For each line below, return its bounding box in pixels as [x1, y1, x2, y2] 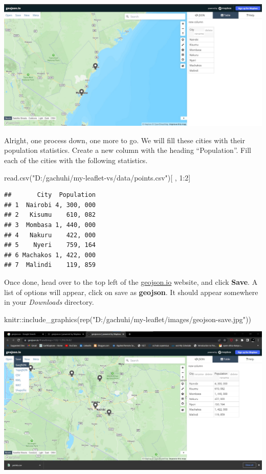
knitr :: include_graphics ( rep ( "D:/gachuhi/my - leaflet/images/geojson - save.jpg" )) [4, 313, 251, 324]
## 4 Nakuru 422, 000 [4, 231, 96, 239]
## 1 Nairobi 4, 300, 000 [4, 201, 96, 209]
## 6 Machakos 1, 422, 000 [4, 251, 96, 259]
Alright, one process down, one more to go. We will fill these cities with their [4, 134, 245, 145]
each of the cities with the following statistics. [4, 155, 148, 165]
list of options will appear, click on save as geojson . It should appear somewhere [4, 286, 258, 297]
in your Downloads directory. [4, 297, 94, 307]
